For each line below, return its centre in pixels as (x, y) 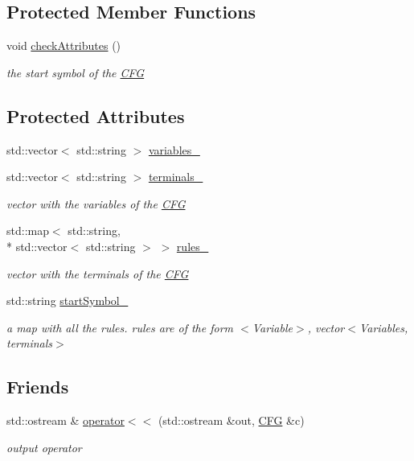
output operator (44, 447)
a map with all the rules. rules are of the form (120, 327)
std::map (28, 230)
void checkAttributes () (64, 45)
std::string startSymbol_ (68, 300)
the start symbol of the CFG (76, 72)
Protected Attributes (96, 115)
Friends (38, 387)
